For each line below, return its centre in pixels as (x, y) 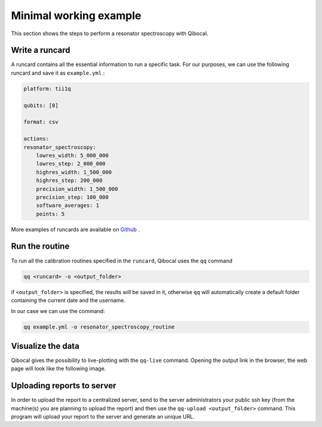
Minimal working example (76, 16)
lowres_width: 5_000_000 (72, 155)
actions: (36, 139)
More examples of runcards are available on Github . (75, 229)
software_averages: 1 (68, 205)
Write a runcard (41, 50)
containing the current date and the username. (68, 300)
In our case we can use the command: (58, 311)
